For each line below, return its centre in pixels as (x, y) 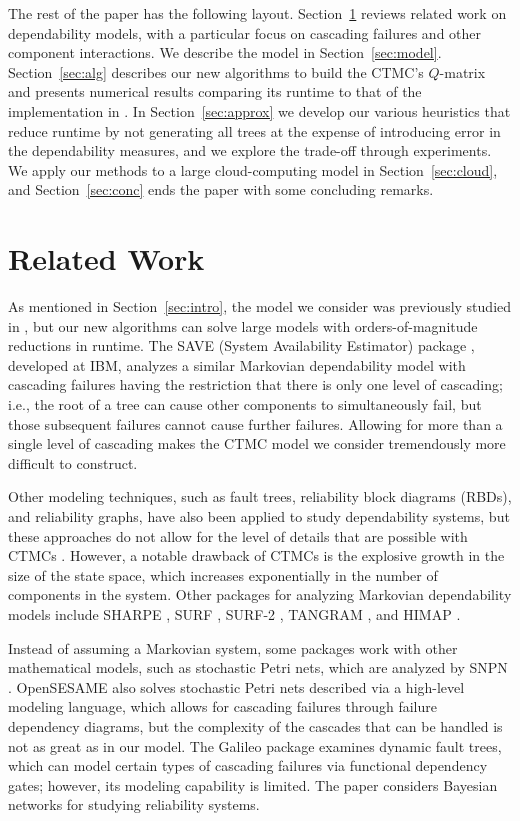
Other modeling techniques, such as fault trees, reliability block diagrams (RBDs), (260, 496)
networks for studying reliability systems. (134, 804)
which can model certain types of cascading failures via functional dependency (248, 765)
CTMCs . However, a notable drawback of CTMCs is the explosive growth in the (256, 555)
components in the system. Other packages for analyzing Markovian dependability (260, 594)
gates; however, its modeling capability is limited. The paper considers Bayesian (253, 784)
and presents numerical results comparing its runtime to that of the (215, 91)
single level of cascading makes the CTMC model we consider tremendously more (257, 443)
